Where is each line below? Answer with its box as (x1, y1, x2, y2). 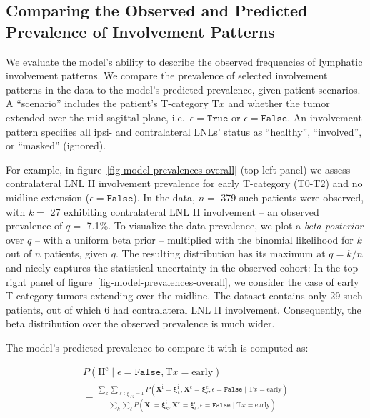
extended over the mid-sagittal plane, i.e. (6, 109, 185, 124)
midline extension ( (6, 189, 90, 204)
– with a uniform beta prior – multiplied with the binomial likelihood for (34, 232, 354, 247)
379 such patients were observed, (221, 189, 364, 204)
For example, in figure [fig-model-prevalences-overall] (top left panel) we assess (6, 161, 351, 176)
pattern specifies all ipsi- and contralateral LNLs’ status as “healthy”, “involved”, (6, 124, 362, 139)
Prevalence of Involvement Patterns (6, 20, 275, 42)
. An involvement (287, 109, 362, 124)
